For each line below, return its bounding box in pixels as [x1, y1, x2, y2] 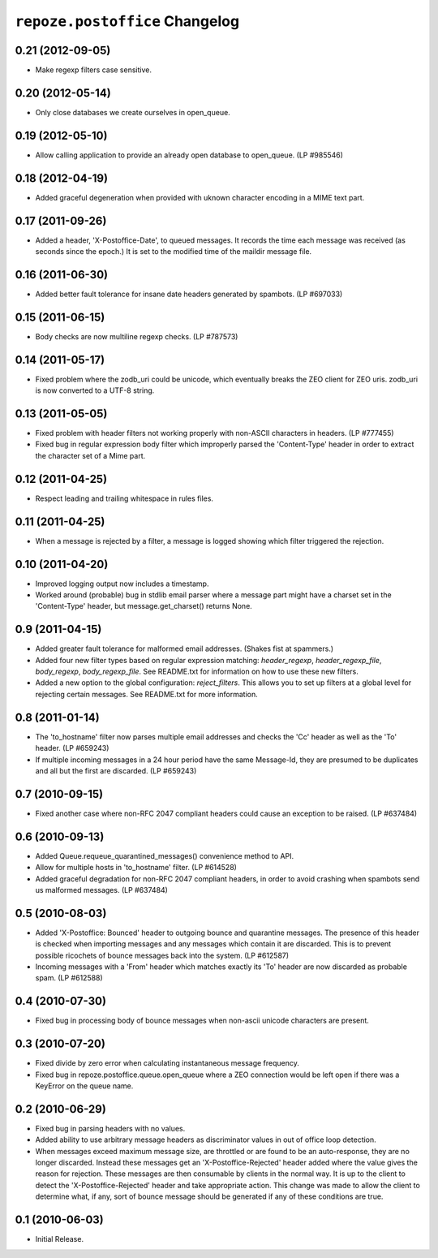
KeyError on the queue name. [35, 1080, 134, 1091]
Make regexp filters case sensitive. [35, 65, 152, 75]
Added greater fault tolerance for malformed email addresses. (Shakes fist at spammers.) [35, 644, 334, 653]
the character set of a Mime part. [35, 450, 146, 460]
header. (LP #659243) [35, 743, 109, 753]
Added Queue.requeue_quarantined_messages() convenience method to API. [35, 851, 294, 860]
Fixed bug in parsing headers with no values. [35, 1123, 186, 1133]
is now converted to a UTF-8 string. [35, 386, 155, 395]
